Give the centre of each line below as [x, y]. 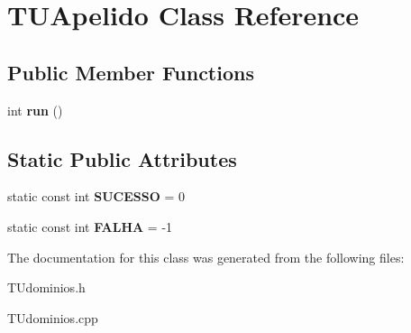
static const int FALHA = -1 [90, 226]
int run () [35, 110]
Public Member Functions [131, 72]
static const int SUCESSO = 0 [96, 196]
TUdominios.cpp [53, 317]
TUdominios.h [46, 287]
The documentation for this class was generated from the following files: [206, 257]
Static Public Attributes [122, 158]
